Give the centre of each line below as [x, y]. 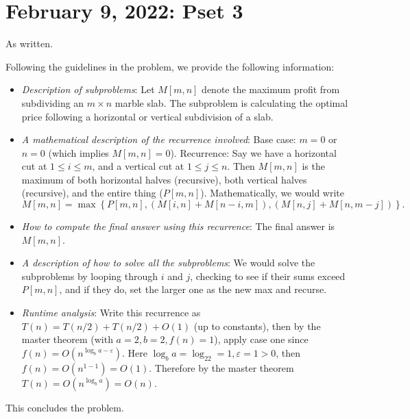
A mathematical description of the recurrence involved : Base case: [159, 139]
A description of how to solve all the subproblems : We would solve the [168, 263]
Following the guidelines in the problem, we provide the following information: [170, 66]
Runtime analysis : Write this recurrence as [111, 313]
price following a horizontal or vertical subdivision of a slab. [147, 116]
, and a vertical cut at [138, 166]
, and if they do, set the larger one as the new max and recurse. [193, 289]
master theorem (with [67, 339]
